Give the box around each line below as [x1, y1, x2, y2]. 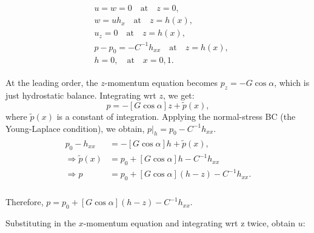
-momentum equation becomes [104, 76, 218, 89]
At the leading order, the [5, 76, 98, 89]
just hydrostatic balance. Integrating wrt [5, 89, 156, 102]
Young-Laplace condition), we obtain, [5, 122, 145, 134]
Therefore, [5, 195, 44, 208]
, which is [274, 76, 310, 89]
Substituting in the [5, 217, 76, 229]
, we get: [162, 89, 195, 102]
